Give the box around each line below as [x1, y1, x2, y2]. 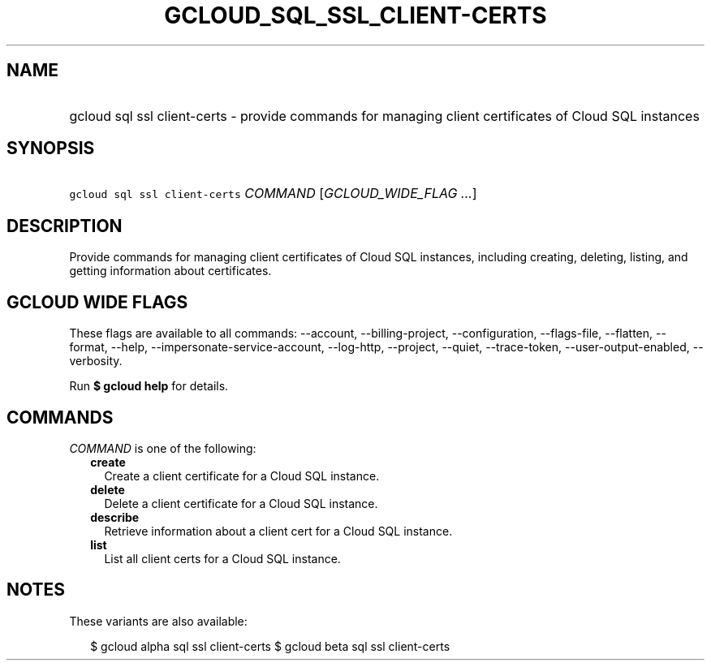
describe [90, 510, 140, 524]
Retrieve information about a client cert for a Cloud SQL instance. [104, 523, 453, 538]
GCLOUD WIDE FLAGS [6, 291, 188, 312]
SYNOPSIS [6, 138, 95, 159]
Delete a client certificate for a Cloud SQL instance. [104, 496, 378, 510]
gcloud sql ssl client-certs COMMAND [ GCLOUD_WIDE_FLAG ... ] [69, 185, 477, 202]
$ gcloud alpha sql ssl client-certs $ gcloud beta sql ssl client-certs [90, 639, 450, 653]
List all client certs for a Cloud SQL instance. [104, 551, 341, 566]
